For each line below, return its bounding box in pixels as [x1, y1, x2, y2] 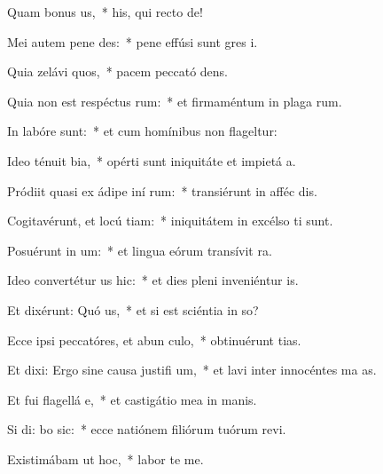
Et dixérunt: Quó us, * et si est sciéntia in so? [7, 300, 259, 319]
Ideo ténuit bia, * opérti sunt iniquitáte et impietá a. [7, 151, 296, 170]
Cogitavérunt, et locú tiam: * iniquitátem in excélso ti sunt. [7, 211, 333, 230]
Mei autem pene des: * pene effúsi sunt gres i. [7, 32, 258, 51]
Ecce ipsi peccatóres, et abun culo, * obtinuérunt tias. [7, 330, 301, 349]
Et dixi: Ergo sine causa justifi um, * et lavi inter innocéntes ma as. [7, 360, 377, 379]
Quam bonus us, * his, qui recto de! [7, 3, 203, 20]
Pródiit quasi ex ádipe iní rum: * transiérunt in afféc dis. [7, 181, 317, 200]
